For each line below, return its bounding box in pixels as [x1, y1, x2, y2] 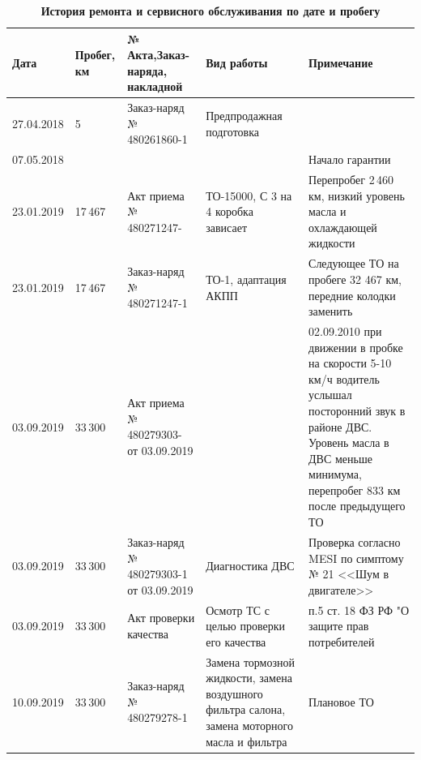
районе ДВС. [308, 418, 372, 435]
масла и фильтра [206, 732, 287, 749]
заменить [308, 303, 353, 320]
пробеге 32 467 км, [308, 270, 402, 287]
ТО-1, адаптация [206, 270, 287, 287]
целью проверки [206, 617, 285, 634]
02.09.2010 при [308, 322, 382, 339]
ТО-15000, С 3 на [206, 187, 292, 204]
